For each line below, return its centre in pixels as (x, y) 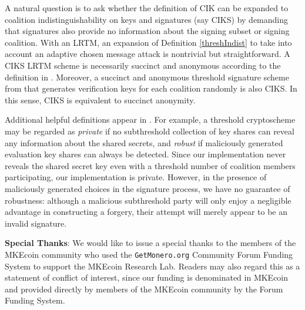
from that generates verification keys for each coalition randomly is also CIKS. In (151, 88)
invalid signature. (36, 223)
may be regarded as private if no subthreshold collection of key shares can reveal (150, 131)
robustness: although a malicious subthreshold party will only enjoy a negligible (148, 200)
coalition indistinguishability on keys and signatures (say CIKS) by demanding (147, 19)
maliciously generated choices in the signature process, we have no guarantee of (148, 188)
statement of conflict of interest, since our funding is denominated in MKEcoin (147, 277)
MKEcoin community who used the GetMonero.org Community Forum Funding (149, 254)
